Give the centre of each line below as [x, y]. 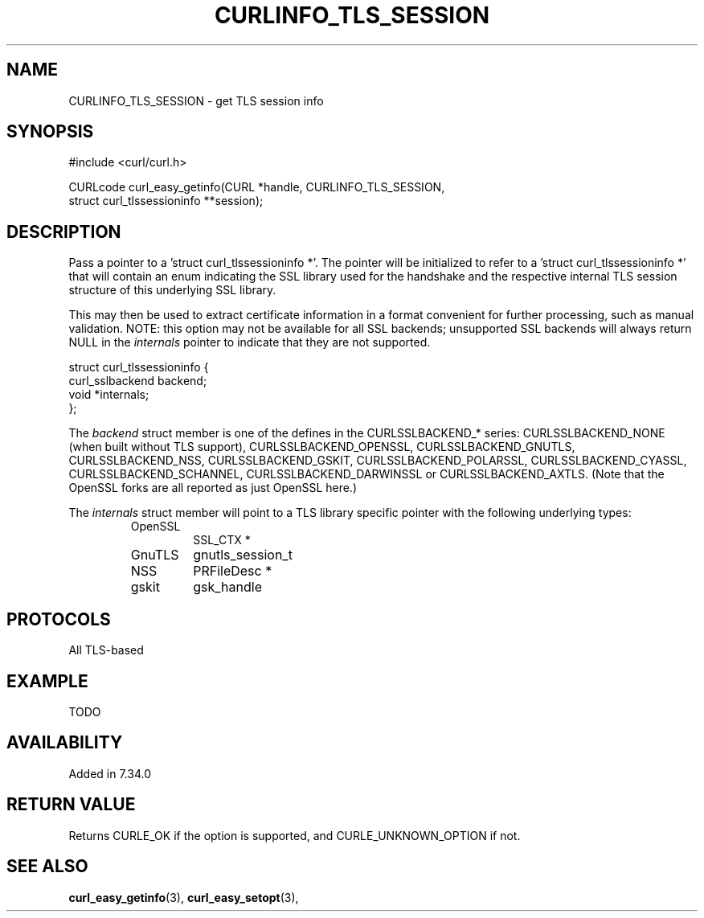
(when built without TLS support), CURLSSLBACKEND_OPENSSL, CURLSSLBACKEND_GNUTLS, [322, 447]
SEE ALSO [47, 867]
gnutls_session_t [243, 555]
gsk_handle [227, 587]
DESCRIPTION [64, 232]
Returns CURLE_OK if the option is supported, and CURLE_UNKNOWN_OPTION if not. [295, 835]
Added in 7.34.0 [110, 773]
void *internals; [109, 395]
